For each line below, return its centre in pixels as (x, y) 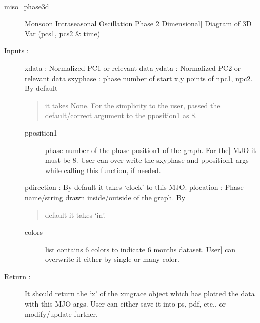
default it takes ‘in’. (75, 214)
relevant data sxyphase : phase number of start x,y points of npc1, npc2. (139, 78)
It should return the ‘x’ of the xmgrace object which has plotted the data (140, 293)
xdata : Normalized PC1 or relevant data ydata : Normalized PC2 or (133, 68)
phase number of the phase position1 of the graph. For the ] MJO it (151, 150)
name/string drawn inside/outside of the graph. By (105, 197)
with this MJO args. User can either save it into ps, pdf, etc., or (125, 304)
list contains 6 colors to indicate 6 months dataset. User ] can (141, 249)
